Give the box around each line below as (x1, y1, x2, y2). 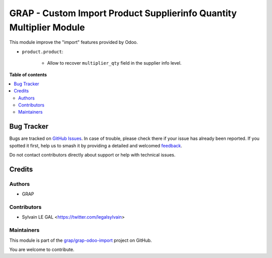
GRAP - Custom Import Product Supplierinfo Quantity (9, 8, 237, 19)
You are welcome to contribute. (9, 246, 75, 252)
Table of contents (9, 71, 47, 78)
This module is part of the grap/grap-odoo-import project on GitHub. (9, 237, 152, 243)
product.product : (22, 48, 63, 55)
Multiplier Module (9, 22, 85, 33)
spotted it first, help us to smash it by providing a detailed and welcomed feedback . (9, 142, 182, 148)
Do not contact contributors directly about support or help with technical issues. (9, 152, 176, 158)
